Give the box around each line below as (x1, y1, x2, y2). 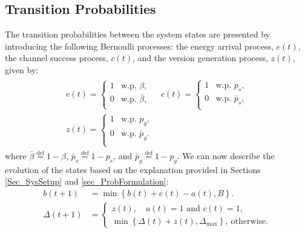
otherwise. (231, 217, 269, 226)
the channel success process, (5, 51, 108, 64)
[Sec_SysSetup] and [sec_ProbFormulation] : (5, 175, 169, 188)
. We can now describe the (177, 149, 275, 162)
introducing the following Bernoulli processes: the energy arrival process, (5, 39, 274, 52)
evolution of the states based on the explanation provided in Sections (5, 163, 261, 176)
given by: (5, 63, 39, 76)
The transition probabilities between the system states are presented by (5, 28, 271, 41)
